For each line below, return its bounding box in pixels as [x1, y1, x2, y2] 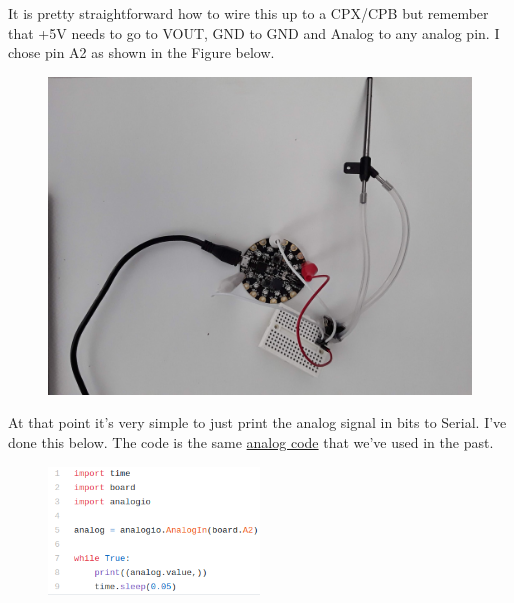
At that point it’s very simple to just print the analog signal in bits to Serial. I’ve [8, 412, 507, 433]
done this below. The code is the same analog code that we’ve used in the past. [8, 431, 494, 452]
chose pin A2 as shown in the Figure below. [8, 42, 275, 63]
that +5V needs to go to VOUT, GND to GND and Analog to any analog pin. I [8, 22, 500, 43]
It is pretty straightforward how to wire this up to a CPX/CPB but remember [8, 3, 489, 23]
